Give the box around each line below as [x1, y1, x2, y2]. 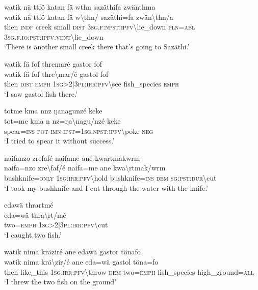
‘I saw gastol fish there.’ [4, 88, 78, 99]
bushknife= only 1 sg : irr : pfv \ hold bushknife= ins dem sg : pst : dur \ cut [4, 172, 217, 183]
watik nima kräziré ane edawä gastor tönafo [4, 246, 141, 257]
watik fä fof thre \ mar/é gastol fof [4, 68, 109, 79]
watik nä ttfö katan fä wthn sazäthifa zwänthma [4, 2, 156, 12]
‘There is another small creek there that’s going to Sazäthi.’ [4, 41, 190, 52]
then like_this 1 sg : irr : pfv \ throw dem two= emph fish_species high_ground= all [4, 266, 254, 277]
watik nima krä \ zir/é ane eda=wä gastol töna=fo [4, 256, 159, 267]
